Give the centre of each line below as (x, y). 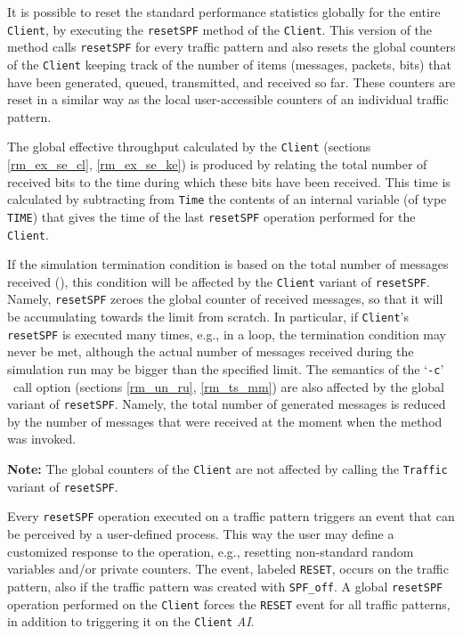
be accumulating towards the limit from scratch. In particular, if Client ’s (208, 317)
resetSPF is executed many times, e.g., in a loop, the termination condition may (227, 334)
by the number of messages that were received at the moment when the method (225, 421)
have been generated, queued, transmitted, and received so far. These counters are (231, 82)
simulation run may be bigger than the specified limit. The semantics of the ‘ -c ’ (226, 368)
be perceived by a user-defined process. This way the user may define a (201, 534)
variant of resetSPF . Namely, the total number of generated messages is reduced (227, 404)
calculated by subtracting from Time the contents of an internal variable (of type (227, 199)
